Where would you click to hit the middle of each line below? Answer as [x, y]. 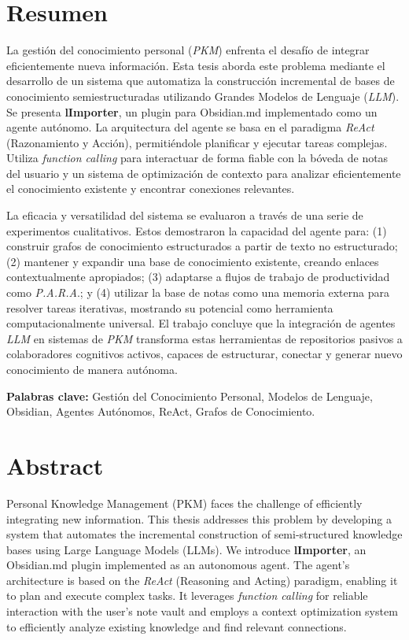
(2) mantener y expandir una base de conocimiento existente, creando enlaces [193, 261]
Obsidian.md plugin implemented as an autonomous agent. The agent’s [178, 565]
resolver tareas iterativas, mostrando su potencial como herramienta [170, 307]
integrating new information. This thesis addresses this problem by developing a [199, 518]
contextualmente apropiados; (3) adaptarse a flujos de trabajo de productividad [198, 277]
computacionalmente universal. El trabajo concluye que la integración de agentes [201, 323]
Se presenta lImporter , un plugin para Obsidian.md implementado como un [192, 111]
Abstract [55, 465]
